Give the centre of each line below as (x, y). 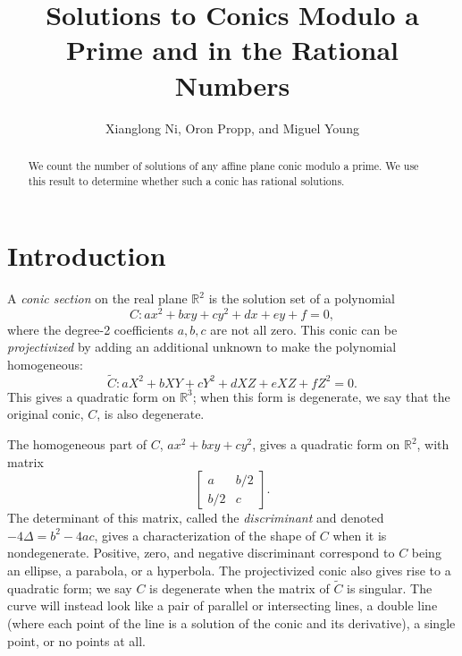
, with (433, 444)
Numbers (232, 85)
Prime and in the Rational (232, 50)
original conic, (46, 414)
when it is (360, 535)
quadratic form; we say (70, 588)
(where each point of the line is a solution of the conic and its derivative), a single (231, 622)
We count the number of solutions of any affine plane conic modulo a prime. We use (223, 165)
